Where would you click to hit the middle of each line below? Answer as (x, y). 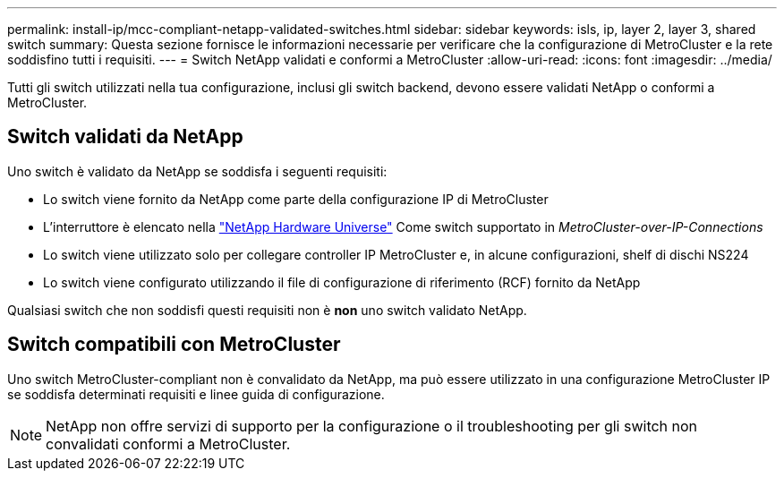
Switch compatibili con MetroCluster (174, 345)
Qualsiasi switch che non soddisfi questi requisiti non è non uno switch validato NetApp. (267, 310)
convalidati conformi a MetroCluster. (168, 444)
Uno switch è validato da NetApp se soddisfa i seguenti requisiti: (197, 171)
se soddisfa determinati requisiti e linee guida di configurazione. (196, 394)
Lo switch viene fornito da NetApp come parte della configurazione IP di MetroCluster (296, 199)
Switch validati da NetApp (125, 137)
